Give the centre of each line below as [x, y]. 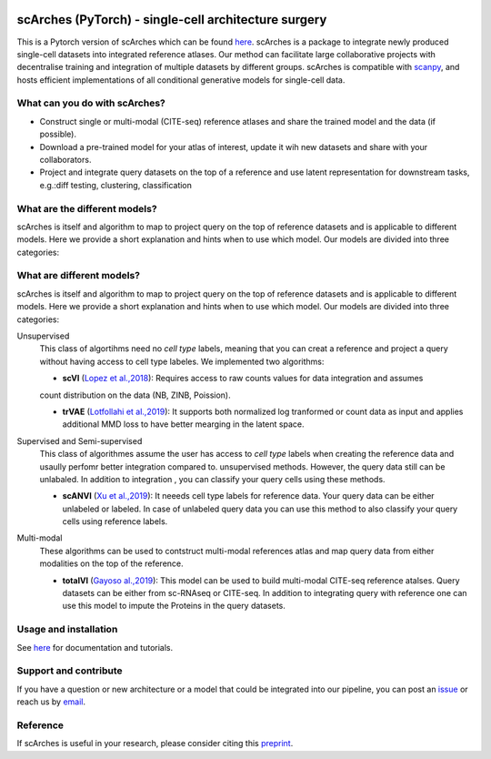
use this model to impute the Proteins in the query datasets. [174, 606]
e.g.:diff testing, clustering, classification [116, 185]
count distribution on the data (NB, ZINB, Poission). [135, 395]
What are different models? [79, 276]
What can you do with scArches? [91, 103]
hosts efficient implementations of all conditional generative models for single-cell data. [181, 80]
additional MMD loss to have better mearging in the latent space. [183, 424]
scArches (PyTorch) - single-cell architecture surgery [172, 20]
